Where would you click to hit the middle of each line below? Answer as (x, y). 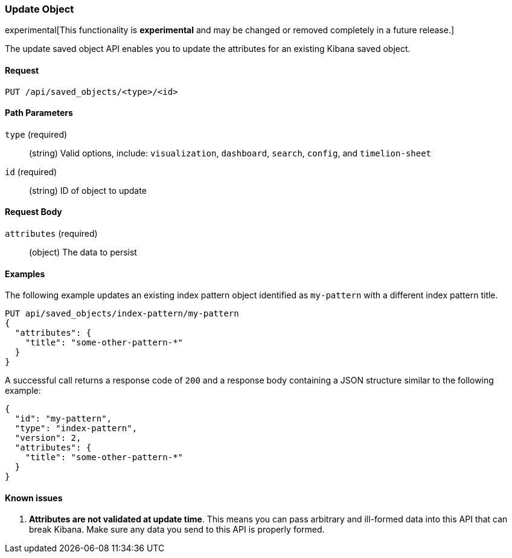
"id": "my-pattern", (63, 419)
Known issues (34, 498)
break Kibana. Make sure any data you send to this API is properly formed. (177, 530)
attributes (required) (51, 234)
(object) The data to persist (83, 252)
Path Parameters (39, 113)
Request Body (34, 212)
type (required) (36, 134)
